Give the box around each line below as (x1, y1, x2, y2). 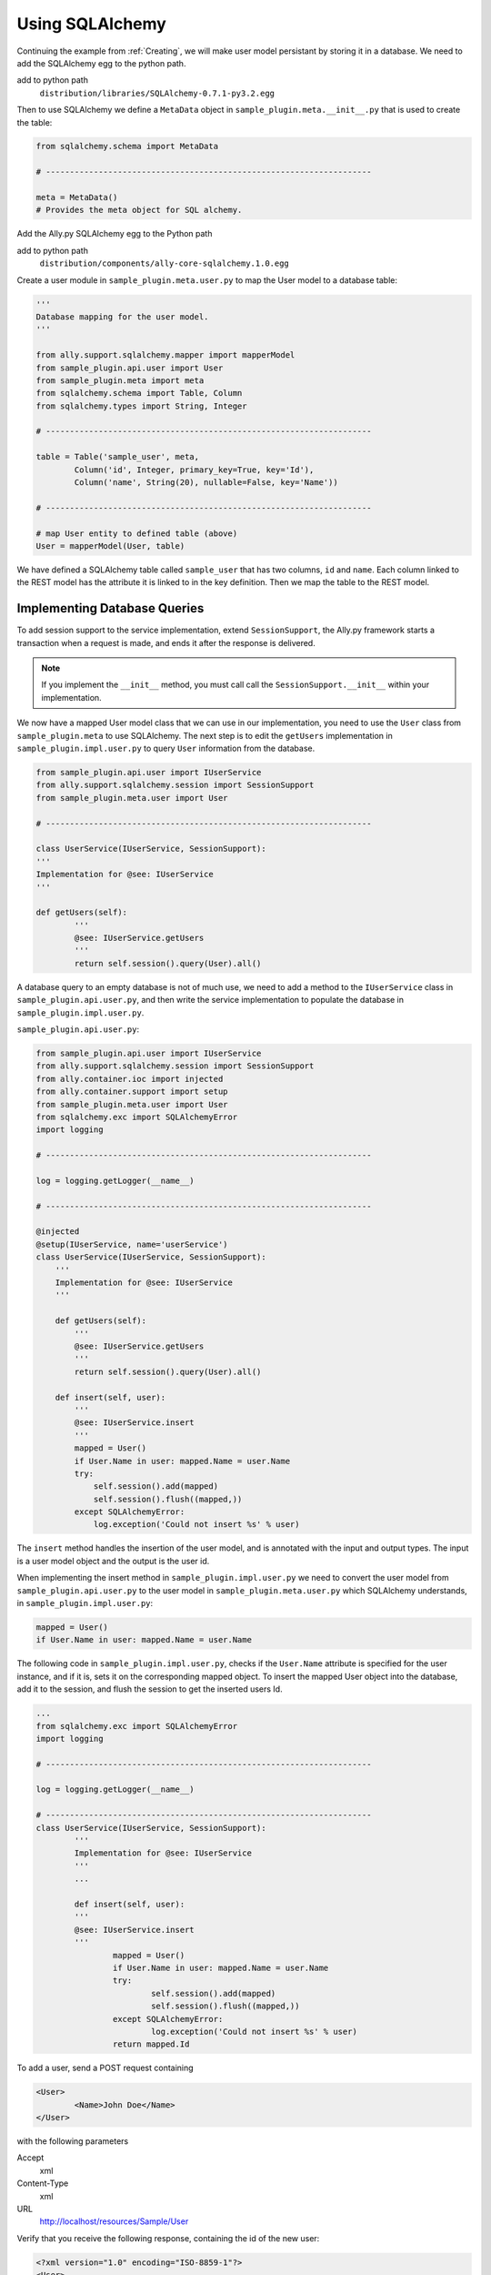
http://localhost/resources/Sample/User (39, 2216, 189, 2227)
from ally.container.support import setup (35, 1087, 228, 1097)
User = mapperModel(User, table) (35, 541, 185, 551)
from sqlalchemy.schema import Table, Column (35, 388, 243, 399)
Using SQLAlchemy (16, 14, 167, 34)
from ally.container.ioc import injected (35, 1074, 224, 1084)
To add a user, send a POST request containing (16, 2062, 195, 2074)
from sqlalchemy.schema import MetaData (35, 141, 218, 152)
